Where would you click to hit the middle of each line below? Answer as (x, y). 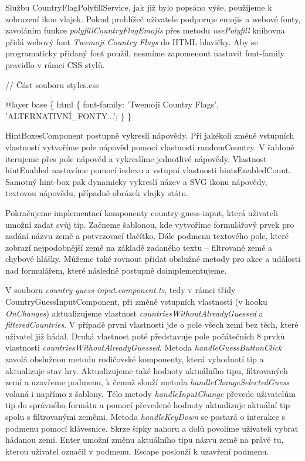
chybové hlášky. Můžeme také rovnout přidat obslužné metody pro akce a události (153, 259)
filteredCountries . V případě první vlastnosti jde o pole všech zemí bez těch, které (152, 324)
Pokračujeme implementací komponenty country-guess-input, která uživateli (142, 212)
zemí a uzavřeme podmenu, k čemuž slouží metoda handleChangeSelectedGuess (148, 382)
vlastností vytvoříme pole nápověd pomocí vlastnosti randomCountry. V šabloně (150, 147)
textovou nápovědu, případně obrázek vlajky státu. (97, 193)
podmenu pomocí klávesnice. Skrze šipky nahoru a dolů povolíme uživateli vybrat (152, 428)
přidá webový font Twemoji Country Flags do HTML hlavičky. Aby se (132, 41)
